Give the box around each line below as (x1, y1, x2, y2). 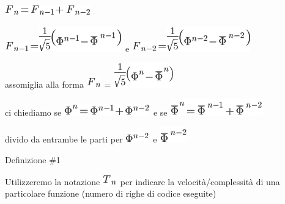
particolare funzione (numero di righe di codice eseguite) (5, 187, 217, 200)
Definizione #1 (5, 153, 61, 166)
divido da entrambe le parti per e (5, 133, 157, 146)
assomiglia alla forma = (5, 78, 111, 91)
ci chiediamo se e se (5, 105, 168, 118)
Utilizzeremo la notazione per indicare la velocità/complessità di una (5, 175, 280, 188)
